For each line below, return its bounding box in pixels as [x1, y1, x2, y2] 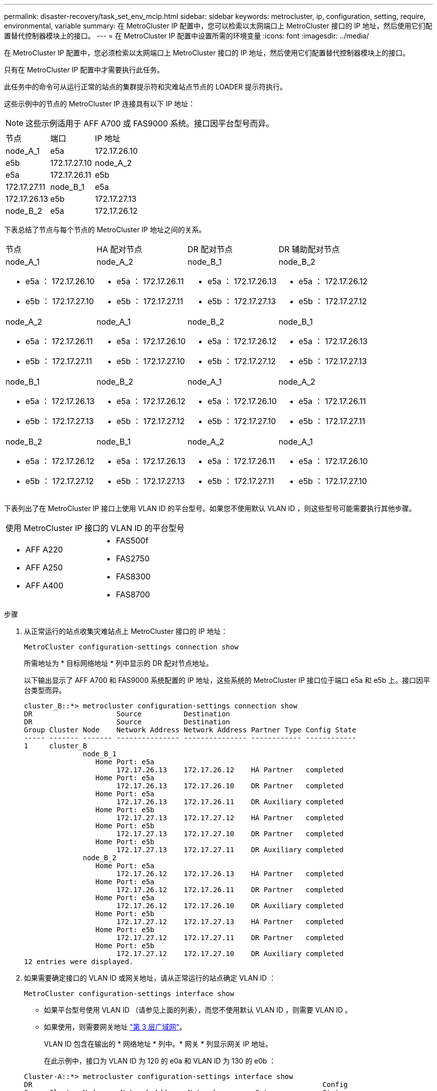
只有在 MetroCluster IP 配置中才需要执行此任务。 [4, 65, 164, 74]
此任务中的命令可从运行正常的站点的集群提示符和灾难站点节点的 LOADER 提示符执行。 [4, 82, 287, 91]
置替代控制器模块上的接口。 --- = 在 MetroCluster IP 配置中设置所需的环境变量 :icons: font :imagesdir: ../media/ [4, 31, 369, 40]
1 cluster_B [24, 742, 87, 750]
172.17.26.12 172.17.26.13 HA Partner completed [116, 870, 344, 878]
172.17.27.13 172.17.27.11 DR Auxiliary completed [116, 846, 344, 854]
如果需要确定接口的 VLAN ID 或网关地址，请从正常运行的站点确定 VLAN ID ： [24, 974, 276, 982]
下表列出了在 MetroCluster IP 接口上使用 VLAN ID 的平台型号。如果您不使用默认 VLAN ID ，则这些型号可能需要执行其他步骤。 [4, 504, 416, 513]
